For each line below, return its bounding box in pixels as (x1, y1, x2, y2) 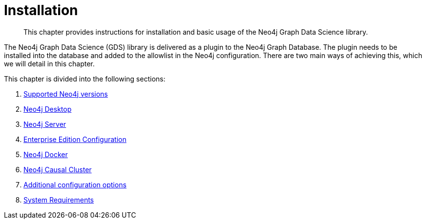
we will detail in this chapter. (4, 59, 95, 68)
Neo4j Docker (23, 150, 68, 159)
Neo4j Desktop (23, 104, 72, 113)
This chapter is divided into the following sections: (4, 74, 166, 83)
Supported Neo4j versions (23, 89, 108, 98)
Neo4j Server (23, 120, 66, 128)
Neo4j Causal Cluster (23, 165, 92, 174)
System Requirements (23, 195, 94, 204)
